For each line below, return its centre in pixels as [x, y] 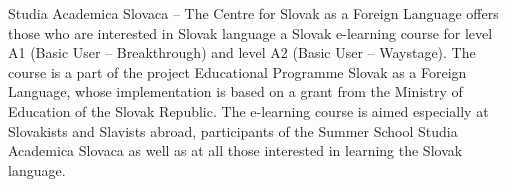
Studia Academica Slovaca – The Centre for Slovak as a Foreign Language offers [253, 13]
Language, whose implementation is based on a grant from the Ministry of [235, 91]
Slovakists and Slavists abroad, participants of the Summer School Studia [233, 130]
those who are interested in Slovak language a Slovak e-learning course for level [250, 32]
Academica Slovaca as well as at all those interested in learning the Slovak [235, 150]
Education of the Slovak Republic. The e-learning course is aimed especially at [248, 110]
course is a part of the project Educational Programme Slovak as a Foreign [237, 71]
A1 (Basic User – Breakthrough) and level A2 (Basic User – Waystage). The [242, 52]
